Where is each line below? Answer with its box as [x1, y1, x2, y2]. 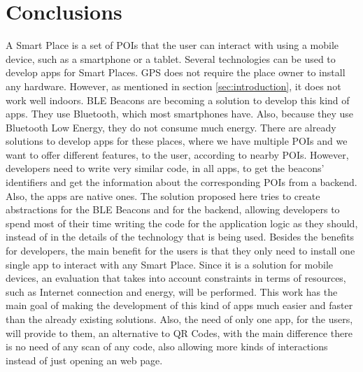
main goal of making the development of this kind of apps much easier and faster [6, 298, 353, 313]
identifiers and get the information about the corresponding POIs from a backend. [6, 175, 357, 189]
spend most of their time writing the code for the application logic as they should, [6, 215, 358, 230]
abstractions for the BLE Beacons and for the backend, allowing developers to [6, 202, 340, 217]
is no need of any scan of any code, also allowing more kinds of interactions [6, 339, 328, 354]
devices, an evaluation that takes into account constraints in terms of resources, [6, 271, 346, 285]
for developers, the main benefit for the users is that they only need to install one [6, 243, 355, 258]
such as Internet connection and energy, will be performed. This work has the [6, 284, 338, 299]
